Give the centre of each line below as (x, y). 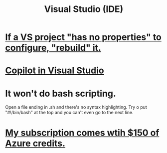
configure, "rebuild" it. (53, 48)
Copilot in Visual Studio (55, 71)
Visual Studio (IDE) (84, 9)
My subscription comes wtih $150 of (82, 133)
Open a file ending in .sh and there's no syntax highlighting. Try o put (76, 107)
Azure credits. (35, 143)
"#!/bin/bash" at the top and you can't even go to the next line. (69, 113)
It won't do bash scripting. (61, 93)
